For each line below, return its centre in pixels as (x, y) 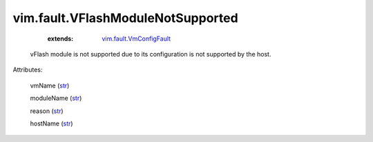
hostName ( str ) (51, 123)
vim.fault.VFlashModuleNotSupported (125, 18)
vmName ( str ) (50, 85)
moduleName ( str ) (56, 98)
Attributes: (28, 70)
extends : (60, 39)
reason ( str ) (47, 111)
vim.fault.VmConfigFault (136, 39)
